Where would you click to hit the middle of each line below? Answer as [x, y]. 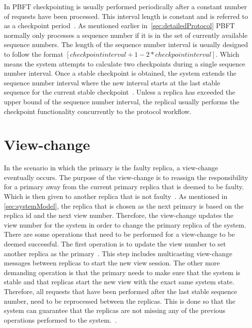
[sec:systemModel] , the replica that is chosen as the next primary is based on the [124, 205]
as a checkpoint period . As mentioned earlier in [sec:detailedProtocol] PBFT [119, 25]
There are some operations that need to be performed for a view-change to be [119, 234]
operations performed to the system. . [60, 320]
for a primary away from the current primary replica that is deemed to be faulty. [124, 187]
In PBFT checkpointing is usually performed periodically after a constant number [126, 6]
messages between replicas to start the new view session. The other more [112, 263]
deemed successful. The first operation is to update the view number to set [115, 244]
